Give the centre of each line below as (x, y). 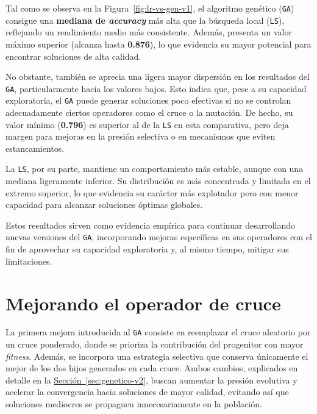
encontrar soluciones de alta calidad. (73, 56)
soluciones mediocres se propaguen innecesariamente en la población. (134, 404)
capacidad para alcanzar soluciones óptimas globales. (104, 205)
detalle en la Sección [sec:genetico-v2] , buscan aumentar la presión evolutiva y (151, 380)
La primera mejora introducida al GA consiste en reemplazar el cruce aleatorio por (158, 332)
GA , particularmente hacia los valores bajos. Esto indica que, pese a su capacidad (156, 88)
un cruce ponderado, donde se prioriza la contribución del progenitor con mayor (155, 344)
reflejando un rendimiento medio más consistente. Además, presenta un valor (149, 32)
